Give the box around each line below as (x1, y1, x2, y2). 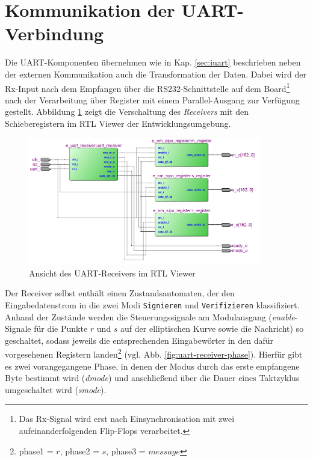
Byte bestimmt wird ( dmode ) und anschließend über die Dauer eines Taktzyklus (5, 371, 300, 384)
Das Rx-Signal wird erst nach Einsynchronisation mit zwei (19, 412, 235, 425)
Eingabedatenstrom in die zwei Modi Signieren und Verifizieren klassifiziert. (5, 298, 300, 311)
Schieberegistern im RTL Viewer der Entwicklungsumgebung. (5, 117, 231, 129)
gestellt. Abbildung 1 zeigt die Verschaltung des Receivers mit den (5, 105, 249, 118)
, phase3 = (106, 444, 146, 457)
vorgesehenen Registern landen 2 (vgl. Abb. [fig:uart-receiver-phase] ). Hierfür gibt (5, 346, 303, 360)
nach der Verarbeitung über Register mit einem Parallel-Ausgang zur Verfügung (5, 93, 300, 106)
